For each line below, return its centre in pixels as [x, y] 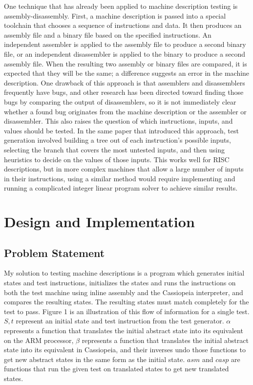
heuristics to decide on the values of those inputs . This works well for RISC [117, 159]
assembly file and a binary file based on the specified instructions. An [108, 34]
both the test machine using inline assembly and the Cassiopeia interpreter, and [124, 292]
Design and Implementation [99, 222]
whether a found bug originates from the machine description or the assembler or [125, 111]
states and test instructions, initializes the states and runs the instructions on [120, 283]
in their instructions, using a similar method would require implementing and [120, 178]
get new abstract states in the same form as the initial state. [95, 359]
